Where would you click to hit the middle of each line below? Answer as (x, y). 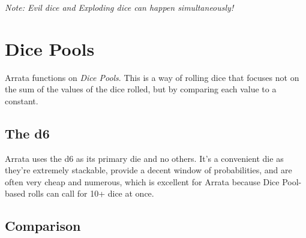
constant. (22, 100)
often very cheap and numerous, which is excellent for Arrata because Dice (142, 181)
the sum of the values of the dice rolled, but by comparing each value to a (141, 89)
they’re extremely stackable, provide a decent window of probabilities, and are (148, 170)
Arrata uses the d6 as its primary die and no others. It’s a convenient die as (144, 158)
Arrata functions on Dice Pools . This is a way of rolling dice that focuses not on (152, 77)
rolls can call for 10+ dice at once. (91, 193)
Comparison (43, 226)
